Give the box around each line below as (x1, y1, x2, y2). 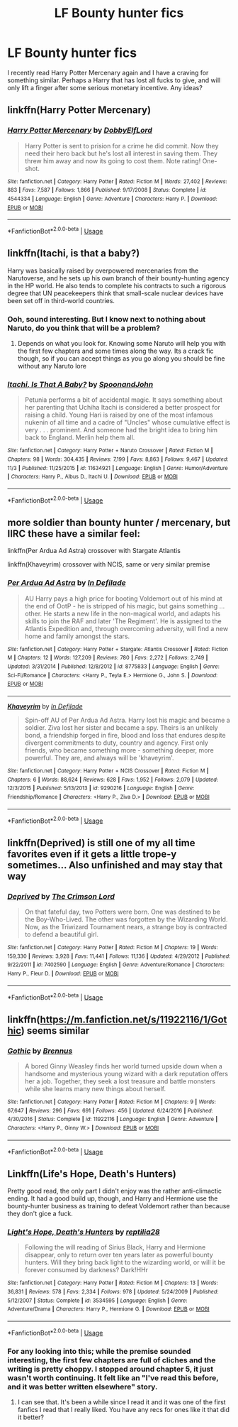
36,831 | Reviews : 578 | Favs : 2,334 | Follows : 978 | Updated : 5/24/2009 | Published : (7, 1288, 219, 1295)
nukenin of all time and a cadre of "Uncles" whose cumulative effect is (24, 418, 230, 427)
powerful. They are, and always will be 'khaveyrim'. (24, 753, 174, 762)
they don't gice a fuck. (7, 1209, 73, 1218)
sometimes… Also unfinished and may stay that (7, 859, 223, 871)
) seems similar (21, 1024, 90, 1037)
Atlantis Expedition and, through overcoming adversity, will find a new (24, 624, 229, 633)
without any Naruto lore (17, 362, 87, 371)
